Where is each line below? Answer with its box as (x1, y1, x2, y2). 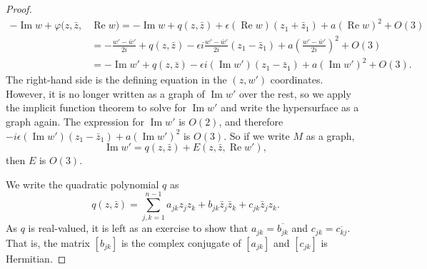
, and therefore (218, 113, 283, 128)
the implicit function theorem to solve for (6, 100, 186, 115)
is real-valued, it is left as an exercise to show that (28, 220, 248, 235)
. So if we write (223, 128, 290, 143)
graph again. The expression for (6, 113, 144, 128)
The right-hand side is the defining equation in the (6, 72, 227, 87)
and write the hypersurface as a (221, 100, 359, 115)
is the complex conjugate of (121, 235, 241, 250)
